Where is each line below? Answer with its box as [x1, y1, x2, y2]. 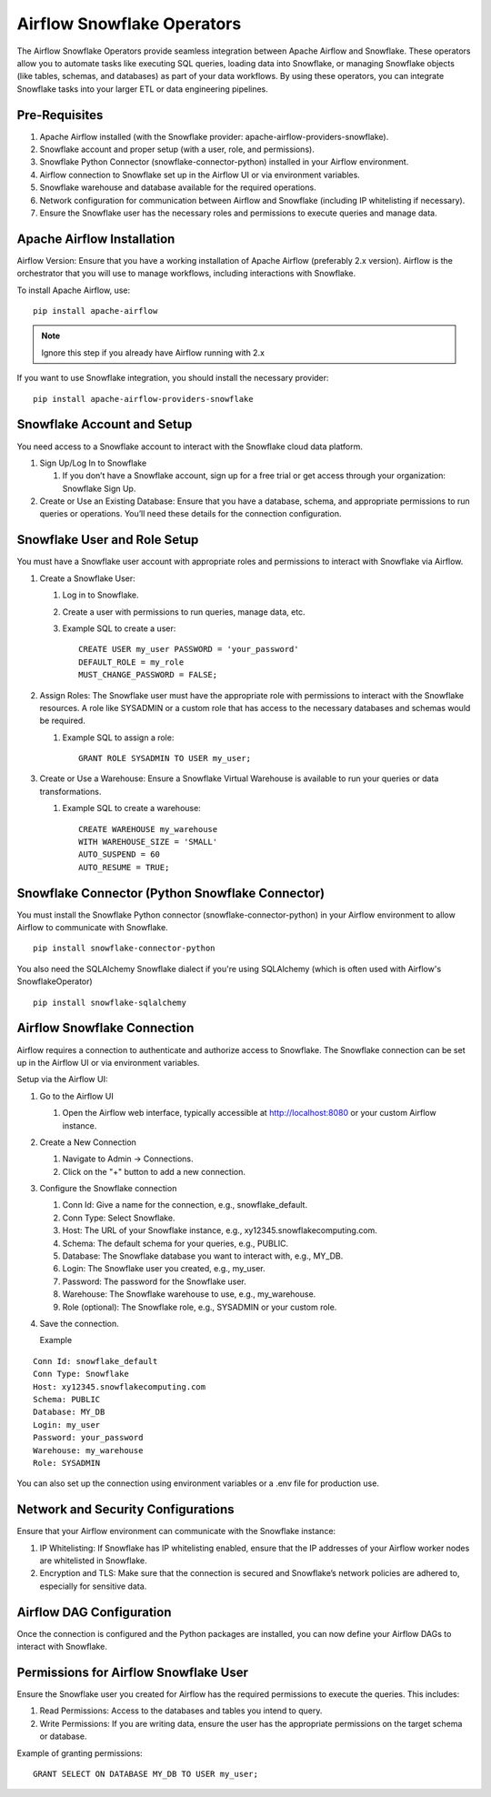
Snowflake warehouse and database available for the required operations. [39, 182, 317, 193]
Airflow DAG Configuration [16, 1604, 172, 1620]
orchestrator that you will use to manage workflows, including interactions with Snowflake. [16, 268, 356, 279]
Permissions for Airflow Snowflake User [16, 1664, 249, 1680]
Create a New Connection [39, 1137, 136, 1148]
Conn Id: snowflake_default [33, 1356, 158, 1366]
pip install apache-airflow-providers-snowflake [33, 394, 254, 404]
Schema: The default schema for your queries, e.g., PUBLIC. [62, 1238, 289, 1249]
